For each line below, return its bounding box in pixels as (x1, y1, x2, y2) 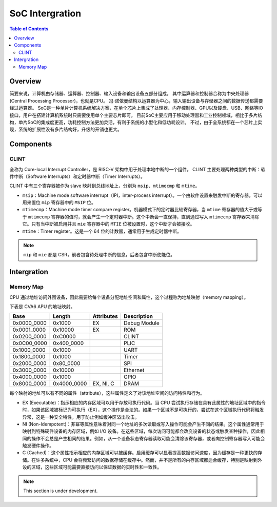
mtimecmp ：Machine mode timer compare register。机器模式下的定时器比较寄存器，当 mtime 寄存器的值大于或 (22, 207, 258, 213)
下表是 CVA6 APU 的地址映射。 (9, 303, 75, 310)
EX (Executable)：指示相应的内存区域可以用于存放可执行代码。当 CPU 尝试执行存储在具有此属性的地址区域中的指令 (22, 399, 266, 405)
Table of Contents (9, 26, 49, 32)
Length (53, 313, 71, 320)
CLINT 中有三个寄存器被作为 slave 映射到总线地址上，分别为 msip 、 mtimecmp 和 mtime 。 (9, 182, 200, 189)
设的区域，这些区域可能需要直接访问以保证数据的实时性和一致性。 (22, 464, 162, 470)
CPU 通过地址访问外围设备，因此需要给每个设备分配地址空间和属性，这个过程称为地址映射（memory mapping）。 (9, 294, 249, 300)
